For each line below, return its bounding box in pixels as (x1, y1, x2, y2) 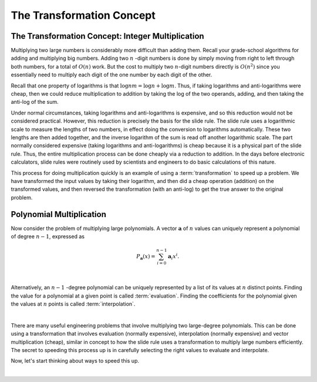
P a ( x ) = (136, 253, 156, 261)
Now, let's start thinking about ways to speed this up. (11, 357, 140, 364)
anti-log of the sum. (11, 99, 59, 106)
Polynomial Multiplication (11, 209, 107, 219)
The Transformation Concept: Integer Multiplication (11, 31, 205, 41)
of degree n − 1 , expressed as (11, 233, 85, 240)
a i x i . (167, 252, 180, 261)
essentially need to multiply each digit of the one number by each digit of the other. (11, 71, 213, 79)
